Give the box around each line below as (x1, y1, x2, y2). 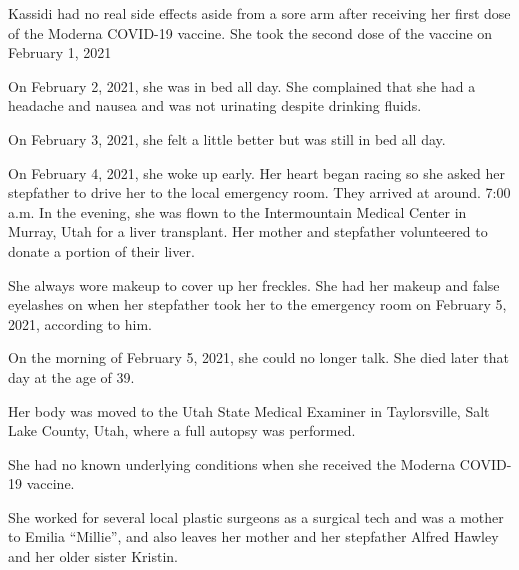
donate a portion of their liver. (8, 240, 195, 261)
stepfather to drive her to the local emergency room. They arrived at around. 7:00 (8, 182, 511, 203)
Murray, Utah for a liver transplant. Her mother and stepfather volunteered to (8, 221, 488, 242)
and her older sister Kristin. (8, 546, 178, 567)
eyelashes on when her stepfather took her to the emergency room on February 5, (8, 294, 507, 315)
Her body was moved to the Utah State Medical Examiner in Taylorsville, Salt (8, 400, 490, 421)
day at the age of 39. (8, 366, 135, 387)
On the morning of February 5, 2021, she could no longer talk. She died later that (8, 347, 510, 368)
